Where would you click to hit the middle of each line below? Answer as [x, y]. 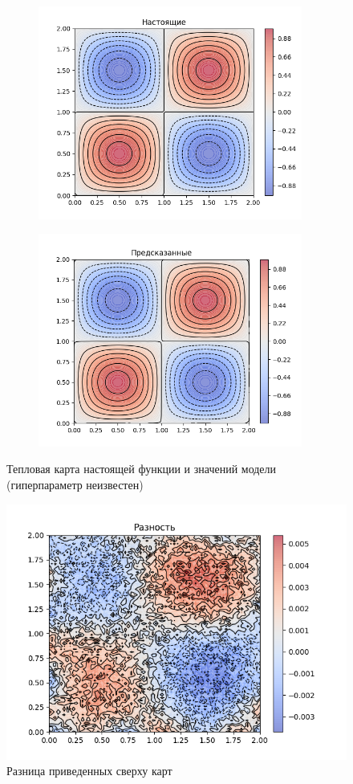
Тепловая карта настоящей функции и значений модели [142, 469]
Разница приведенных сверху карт [89, 771]
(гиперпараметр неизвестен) [75, 484]
